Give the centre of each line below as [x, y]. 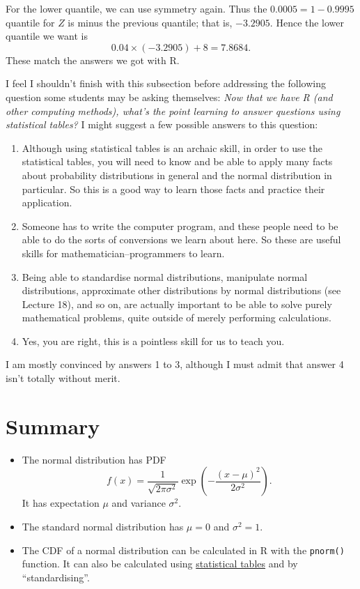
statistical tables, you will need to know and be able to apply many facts [177, 161]
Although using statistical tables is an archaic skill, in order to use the [172, 147]
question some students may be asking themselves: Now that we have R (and [169, 97]
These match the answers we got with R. [93, 60]
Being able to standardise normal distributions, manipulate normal [165, 276]
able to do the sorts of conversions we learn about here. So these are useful [181, 239]
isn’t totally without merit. [63, 378]
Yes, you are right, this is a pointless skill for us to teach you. [153, 341]
